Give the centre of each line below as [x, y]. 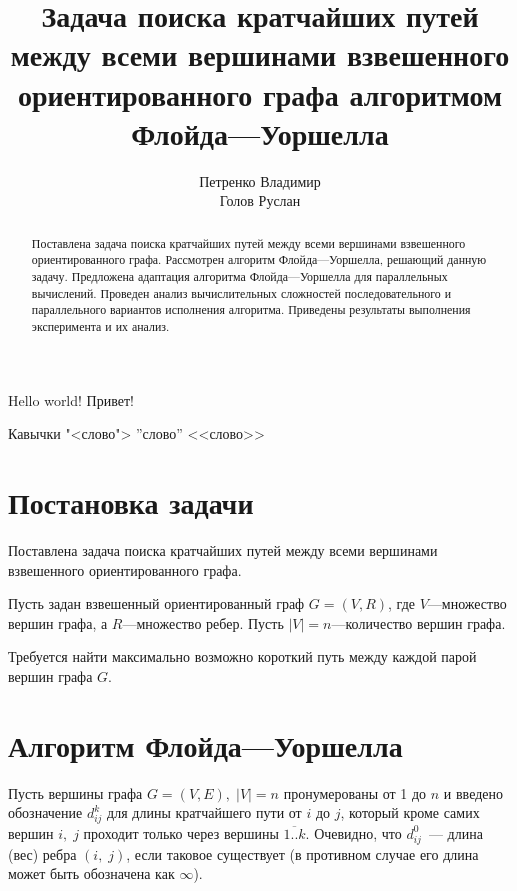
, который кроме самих [410, 812]
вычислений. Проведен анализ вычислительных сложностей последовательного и [241, 292]
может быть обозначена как [91, 873]
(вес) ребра [42, 853]
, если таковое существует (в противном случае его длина [302, 853]
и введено [473, 792]
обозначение [45, 812]
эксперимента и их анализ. [100, 325]
